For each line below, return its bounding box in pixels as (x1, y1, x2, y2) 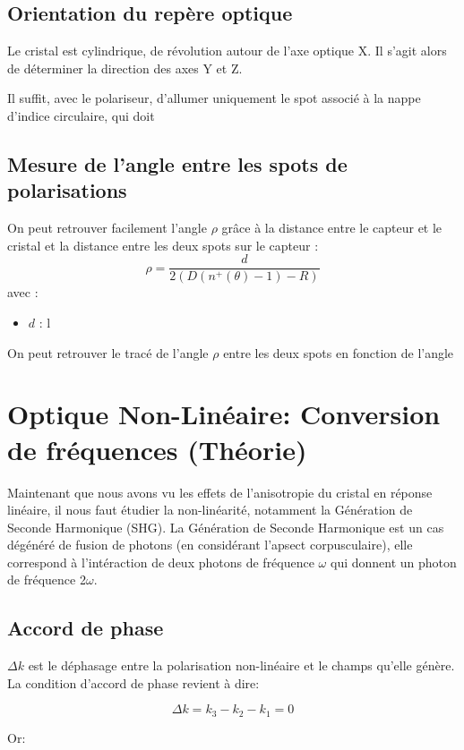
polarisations (7, 176, 127, 204)
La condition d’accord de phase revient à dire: (7, 673, 260, 692)
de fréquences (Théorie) (7, 430, 307, 467)
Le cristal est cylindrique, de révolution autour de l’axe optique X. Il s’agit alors (7, 41, 447, 60)
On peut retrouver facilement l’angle (7, 218, 207, 237)
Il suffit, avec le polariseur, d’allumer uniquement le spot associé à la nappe (7, 89, 421, 107)
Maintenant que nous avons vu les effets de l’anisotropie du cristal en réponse (7, 482, 433, 501)
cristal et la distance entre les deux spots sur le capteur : (7, 235, 319, 254)
